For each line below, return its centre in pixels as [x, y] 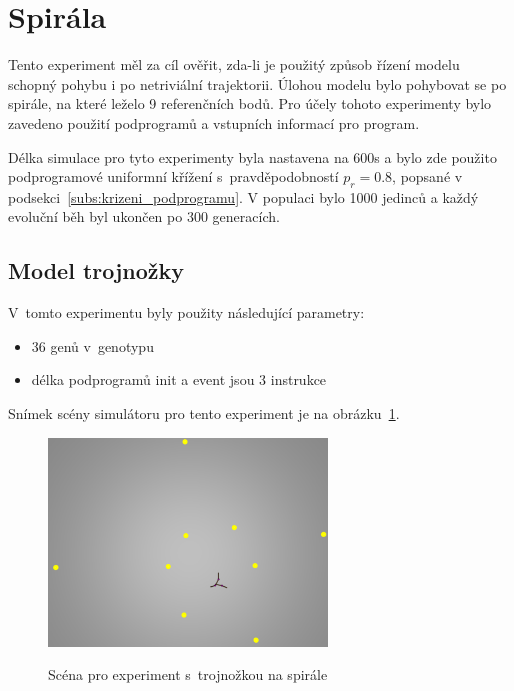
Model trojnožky [96, 270]
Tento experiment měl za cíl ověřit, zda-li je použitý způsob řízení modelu [234, 64]
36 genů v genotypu [92, 345]
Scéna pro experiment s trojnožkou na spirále [188, 674]
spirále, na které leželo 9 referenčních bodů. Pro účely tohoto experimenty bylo [250, 103]
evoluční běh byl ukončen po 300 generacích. [144, 216]
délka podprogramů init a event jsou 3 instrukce [179, 379]
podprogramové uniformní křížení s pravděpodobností [173, 176]
